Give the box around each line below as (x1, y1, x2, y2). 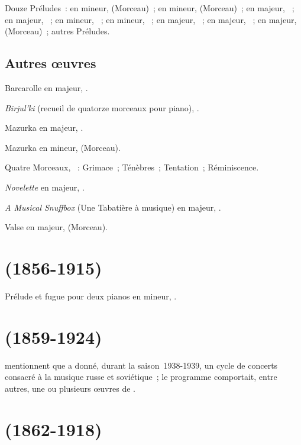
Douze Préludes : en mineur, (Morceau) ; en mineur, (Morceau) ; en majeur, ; (5, 2, 294, 14)
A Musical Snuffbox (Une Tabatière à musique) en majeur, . (5, 201, 221, 213)
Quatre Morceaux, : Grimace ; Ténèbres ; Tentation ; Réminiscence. (5, 161, 259, 173)
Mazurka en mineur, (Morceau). (5, 141, 121, 153)
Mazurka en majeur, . (5, 121, 83, 134)
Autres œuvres (5, 54, 96, 72)
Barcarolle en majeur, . (5, 81, 88, 93)
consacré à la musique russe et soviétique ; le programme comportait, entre (5, 370, 277, 383)
